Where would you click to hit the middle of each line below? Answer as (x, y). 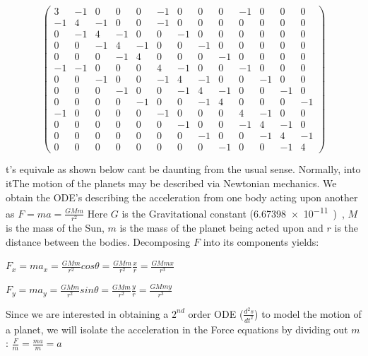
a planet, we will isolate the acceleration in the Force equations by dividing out (177, 329)
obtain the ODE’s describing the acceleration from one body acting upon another (182, 197)
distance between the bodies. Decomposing (98, 241)
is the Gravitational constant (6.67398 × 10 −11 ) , (233, 212)
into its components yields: (261, 241)
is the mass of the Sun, (55, 228)
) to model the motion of (308, 313)
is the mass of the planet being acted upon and (221, 228)
